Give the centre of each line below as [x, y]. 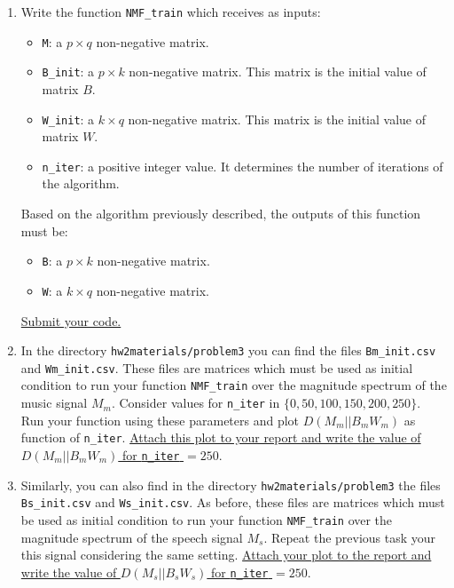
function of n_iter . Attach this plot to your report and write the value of [221, 437]
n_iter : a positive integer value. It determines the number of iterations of [243, 166]
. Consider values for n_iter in [196, 403]
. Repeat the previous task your [350, 537]
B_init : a [68, 72]
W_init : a [68, 119]
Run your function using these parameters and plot [160, 420]
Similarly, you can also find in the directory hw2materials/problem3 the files [231, 485]
